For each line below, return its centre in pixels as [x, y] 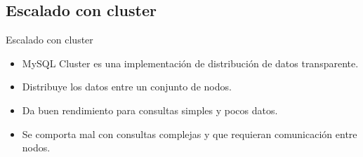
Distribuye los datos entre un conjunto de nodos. [127, 87]
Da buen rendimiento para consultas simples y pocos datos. [150, 110]
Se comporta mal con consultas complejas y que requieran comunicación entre [190, 134]
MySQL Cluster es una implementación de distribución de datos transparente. [190, 63]
